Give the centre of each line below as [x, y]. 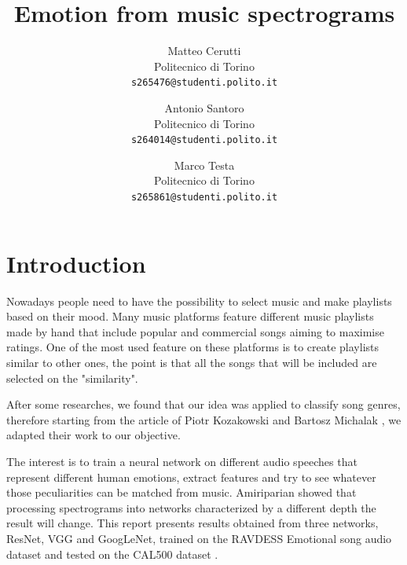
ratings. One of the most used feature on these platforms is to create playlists [193, 347]
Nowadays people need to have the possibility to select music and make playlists [199, 301]
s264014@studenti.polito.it [204, 140]
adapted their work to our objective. [93, 435]
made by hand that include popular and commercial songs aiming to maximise [195, 331]
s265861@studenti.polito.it [204, 197]
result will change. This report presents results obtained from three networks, [192, 523]
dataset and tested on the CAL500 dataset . [112, 554]
